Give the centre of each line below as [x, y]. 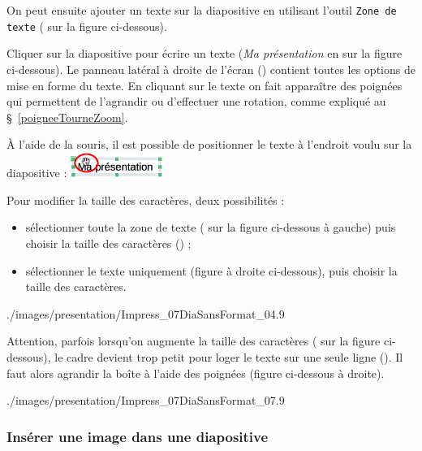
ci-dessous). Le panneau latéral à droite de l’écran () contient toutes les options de [211, 69]
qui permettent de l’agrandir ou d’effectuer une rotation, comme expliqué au [196, 101]
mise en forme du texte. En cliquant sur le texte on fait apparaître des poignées [205, 85]
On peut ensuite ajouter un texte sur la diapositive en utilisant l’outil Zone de [202, 10]
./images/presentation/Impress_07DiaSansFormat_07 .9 [146, 400]
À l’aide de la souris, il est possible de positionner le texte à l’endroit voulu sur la [209, 144]
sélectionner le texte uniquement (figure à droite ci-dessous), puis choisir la [211, 270]
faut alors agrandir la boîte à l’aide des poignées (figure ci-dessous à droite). [196, 373]
